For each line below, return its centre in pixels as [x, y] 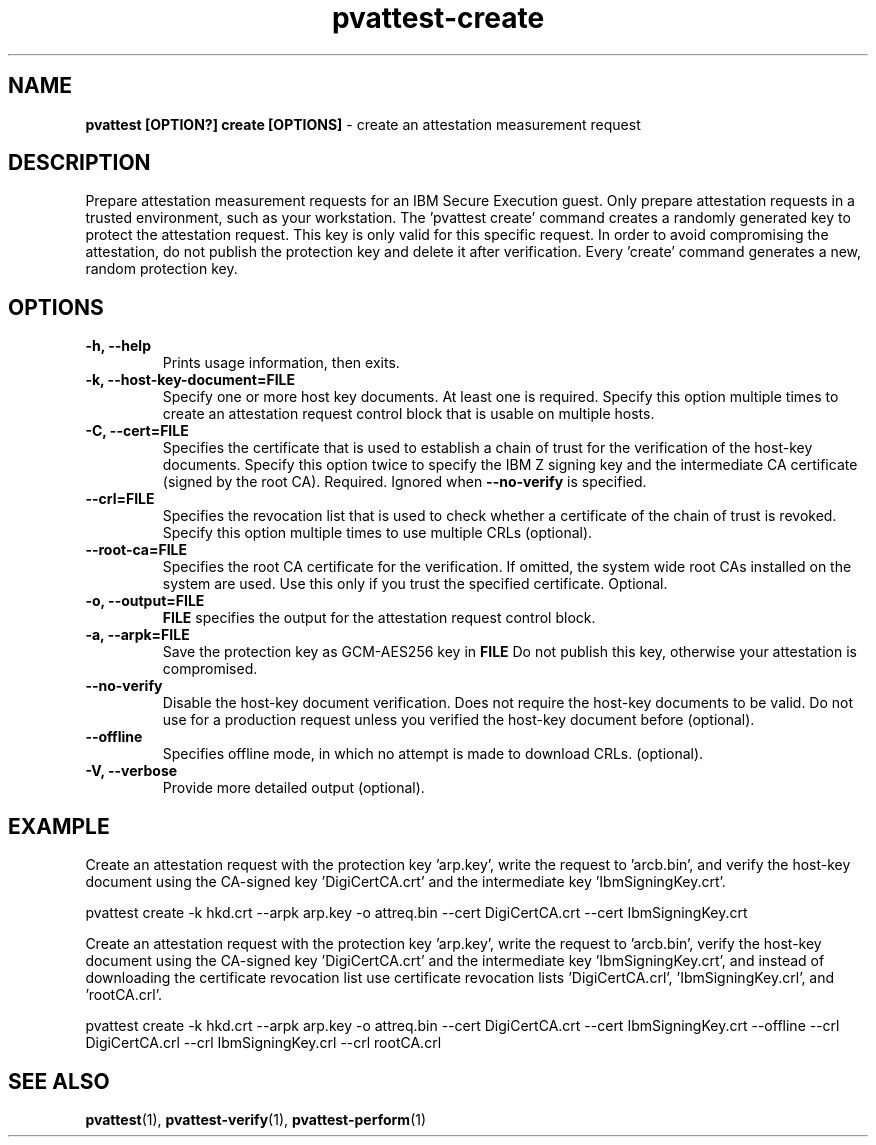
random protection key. [161, 269]
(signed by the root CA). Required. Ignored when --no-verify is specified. [404, 482]
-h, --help [118, 346]
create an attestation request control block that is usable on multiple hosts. [408, 414]
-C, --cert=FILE [137, 431]
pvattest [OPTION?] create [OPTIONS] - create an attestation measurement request [363, 124]
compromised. [210, 669]
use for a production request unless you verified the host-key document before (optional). [458, 720]
